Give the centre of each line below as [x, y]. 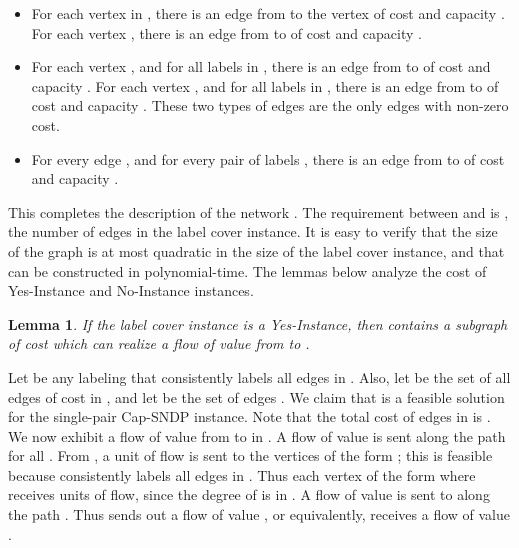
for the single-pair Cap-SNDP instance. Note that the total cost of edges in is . [249, 416]
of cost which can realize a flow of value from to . [159, 343]
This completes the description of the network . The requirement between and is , [258, 211]
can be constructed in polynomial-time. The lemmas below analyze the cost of [247, 270]
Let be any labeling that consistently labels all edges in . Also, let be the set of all [259, 376]
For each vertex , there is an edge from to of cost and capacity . [226, 32]
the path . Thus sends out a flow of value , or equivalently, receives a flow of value [259, 514]
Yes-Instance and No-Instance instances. [131, 290]
